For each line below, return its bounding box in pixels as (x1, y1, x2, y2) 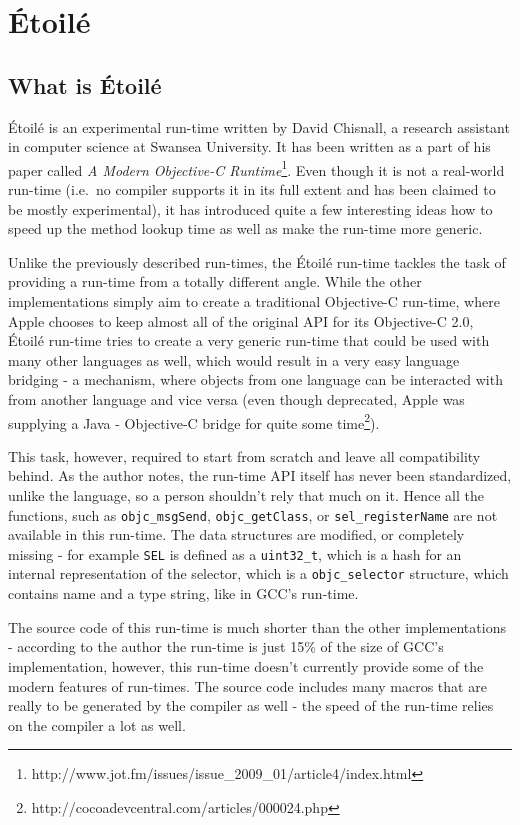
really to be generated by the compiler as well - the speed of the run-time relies (8, 695, 494, 716)
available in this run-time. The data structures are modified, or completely (8, 524, 465, 545)
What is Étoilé (8, 69, 162, 100)
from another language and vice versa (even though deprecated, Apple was (8, 388, 465, 409)
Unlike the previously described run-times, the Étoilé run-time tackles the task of (8, 251, 506, 272)
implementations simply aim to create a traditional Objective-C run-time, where (8, 290, 500, 311)
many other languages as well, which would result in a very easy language (8, 349, 460, 370)
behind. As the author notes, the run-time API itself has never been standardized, (8, 465, 512, 486)
